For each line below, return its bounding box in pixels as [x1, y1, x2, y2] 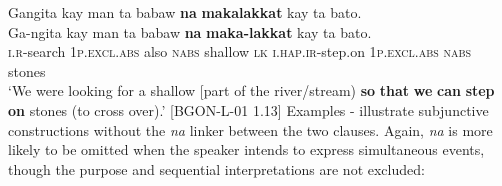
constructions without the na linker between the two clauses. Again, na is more [8, 119, 493, 140]
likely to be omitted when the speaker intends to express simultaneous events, [8, 139, 485, 160]
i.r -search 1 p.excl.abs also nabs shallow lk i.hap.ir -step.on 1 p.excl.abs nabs [8, 41, 472, 62]
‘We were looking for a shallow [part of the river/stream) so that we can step [8, 80, 495, 101]
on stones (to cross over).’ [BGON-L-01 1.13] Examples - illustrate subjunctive [8, 99, 489, 120]
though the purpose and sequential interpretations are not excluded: [8, 158, 425, 179]
